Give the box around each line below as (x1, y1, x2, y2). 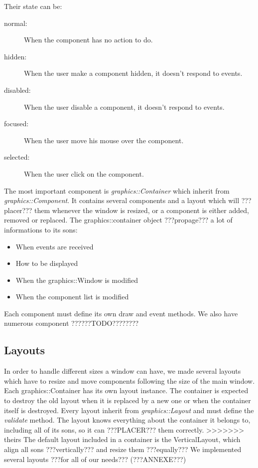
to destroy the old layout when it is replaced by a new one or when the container (4, 395, 251, 406)
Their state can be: (4, 1, 62, 11)
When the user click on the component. (24, 168, 144, 179)
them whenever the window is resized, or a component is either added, (34, 205, 249, 215)
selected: (4, 152, 30, 162)
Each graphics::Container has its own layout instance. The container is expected (4, 385, 249, 396)
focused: (4, 118, 29, 129)
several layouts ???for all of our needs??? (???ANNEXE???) (4, 454, 186, 464)
